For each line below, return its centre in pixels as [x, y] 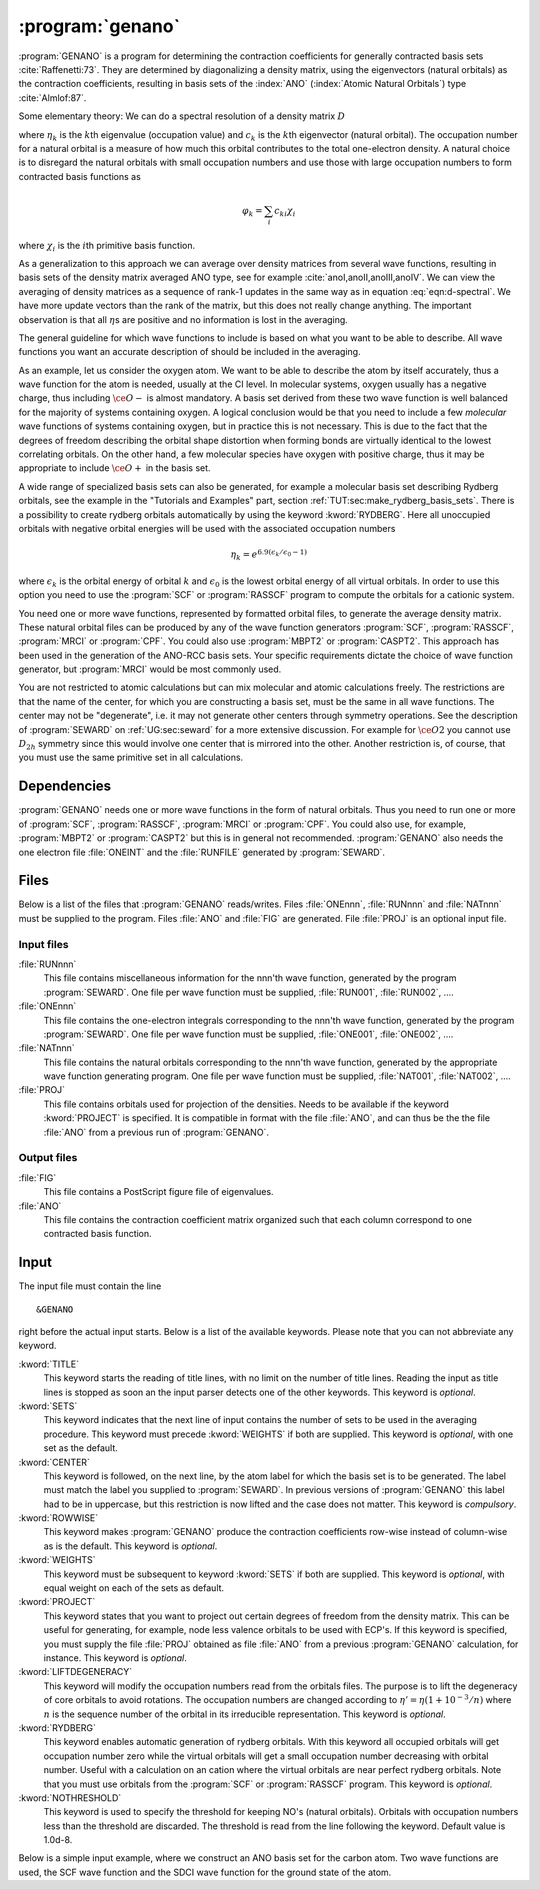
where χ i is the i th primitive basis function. [106, 246]
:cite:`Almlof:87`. [52, 97]
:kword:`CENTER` [54, 1462]
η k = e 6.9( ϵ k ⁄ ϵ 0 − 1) [269, 554]
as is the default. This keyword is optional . [130, 1546]
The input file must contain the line [90, 1286]
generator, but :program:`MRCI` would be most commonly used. [150, 669]
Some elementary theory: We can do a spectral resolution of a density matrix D [182, 116]
